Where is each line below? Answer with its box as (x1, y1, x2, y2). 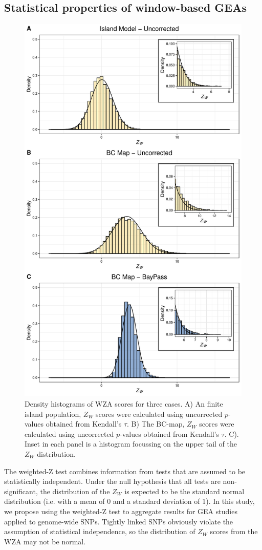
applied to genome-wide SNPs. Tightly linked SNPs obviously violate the (4, 516, 233, 526)
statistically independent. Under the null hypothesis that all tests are (4, 476, 221, 486)
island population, (25, 408, 81, 419)
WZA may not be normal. (4, 536, 86, 546)
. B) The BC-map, (127, 418, 185, 429)
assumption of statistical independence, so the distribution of (4, 526, 195, 537)
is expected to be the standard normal (124, 485, 245, 496)
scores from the (210, 526, 258, 537)
